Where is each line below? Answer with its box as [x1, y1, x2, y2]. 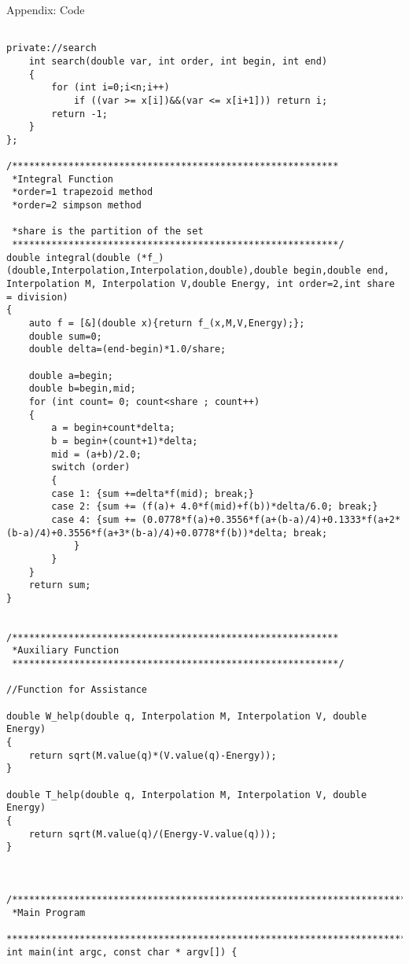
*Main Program [12, 907, 86, 918]
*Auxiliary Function [12, 645, 120, 657]
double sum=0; [28, 330, 102, 342]
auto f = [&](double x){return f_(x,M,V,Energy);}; [28, 318, 305, 329]
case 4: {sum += [51, 513, 136, 525]
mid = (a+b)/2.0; [51, 448, 142, 460]
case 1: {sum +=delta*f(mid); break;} [51, 488, 254, 499]
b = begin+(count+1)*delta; [51, 435, 198, 447]
